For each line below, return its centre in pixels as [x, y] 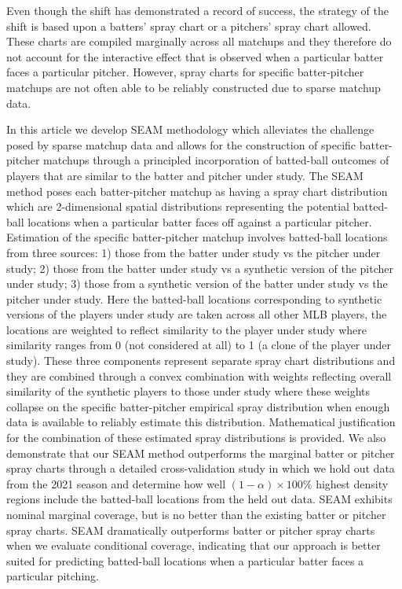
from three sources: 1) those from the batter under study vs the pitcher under [194, 252]
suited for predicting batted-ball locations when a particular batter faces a [185, 560]
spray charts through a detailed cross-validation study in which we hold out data [201, 468]
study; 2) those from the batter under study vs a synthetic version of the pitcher [200, 268]
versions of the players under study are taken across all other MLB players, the [197, 314]
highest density [352, 483]
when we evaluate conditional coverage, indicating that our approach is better [194, 545]
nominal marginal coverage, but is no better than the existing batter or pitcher [196, 514]
